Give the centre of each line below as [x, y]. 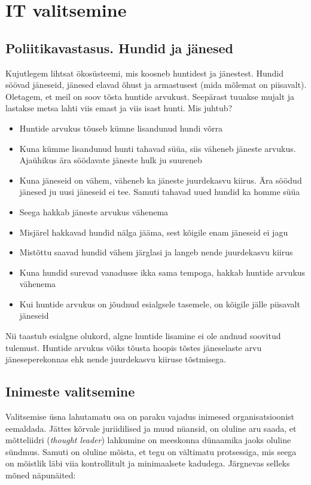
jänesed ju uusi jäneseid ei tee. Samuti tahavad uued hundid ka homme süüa [160, 192]
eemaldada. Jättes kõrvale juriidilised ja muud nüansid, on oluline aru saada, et [151, 428]
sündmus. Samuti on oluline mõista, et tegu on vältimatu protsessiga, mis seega [151, 451]
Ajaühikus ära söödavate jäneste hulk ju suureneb [111, 160]
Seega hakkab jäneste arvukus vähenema [94, 211]
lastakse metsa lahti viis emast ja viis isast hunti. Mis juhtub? [119, 108]
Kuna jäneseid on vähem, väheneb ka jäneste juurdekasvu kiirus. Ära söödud [161, 180]
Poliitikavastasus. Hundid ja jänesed [120, 48]
